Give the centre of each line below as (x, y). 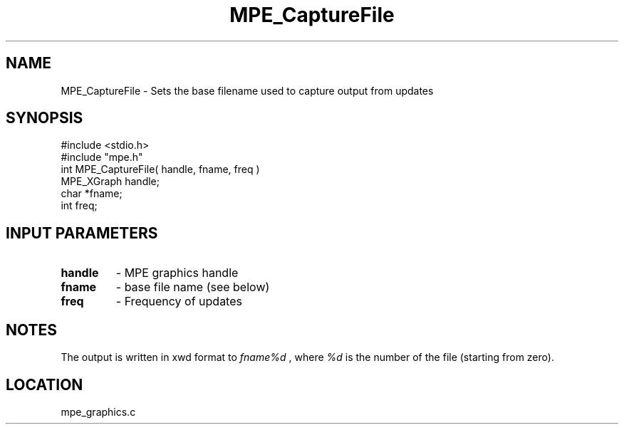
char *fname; (92, 194)
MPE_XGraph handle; (110, 182)
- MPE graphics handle (177, 273)
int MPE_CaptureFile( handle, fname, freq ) (160, 169)
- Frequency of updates (179, 301)
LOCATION (45, 384)
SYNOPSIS (45, 118)
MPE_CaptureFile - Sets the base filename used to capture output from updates (247, 90)
